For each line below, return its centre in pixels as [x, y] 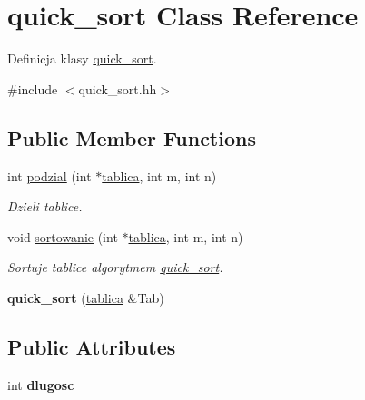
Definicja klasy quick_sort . [82, 59]
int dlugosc [41, 384]
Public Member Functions [132, 137]
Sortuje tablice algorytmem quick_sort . [115, 267]
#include [33, 88]
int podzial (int [49, 176]
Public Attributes [92, 346]
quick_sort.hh [118, 88]
